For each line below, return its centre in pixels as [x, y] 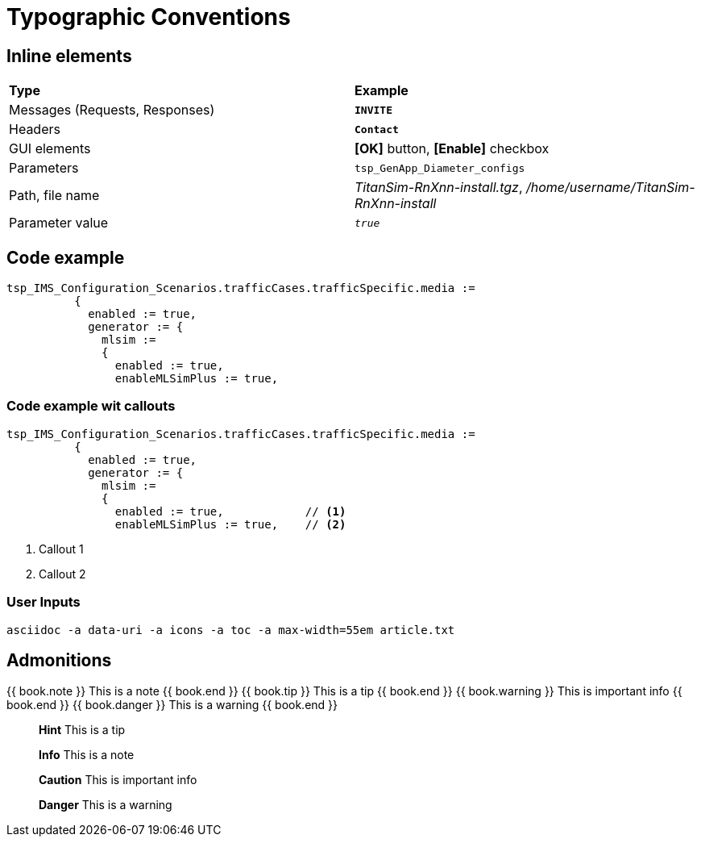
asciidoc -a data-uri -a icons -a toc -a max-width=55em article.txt [231, 630]
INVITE [373, 110]
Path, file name [54, 196]
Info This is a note [87, 755]
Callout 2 [62, 574]
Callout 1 [61, 549]
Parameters [44, 168]
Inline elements [69, 56]
